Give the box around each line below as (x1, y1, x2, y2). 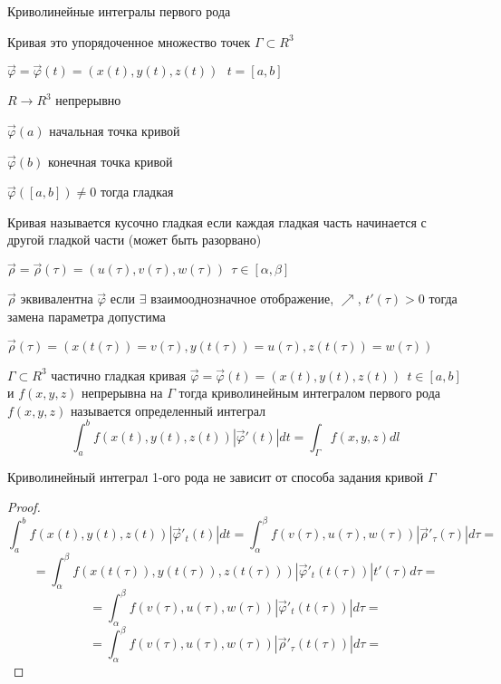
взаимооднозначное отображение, (150, 289, 334, 308)
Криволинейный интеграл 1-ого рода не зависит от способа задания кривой (7, 467, 424, 486)
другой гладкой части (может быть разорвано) (7, 230, 262, 249)
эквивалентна (20, 289, 93, 308)
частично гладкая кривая (51, 365, 187, 384)
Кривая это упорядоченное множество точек (7, 32, 251, 51)
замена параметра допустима (7, 306, 166, 325)
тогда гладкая (100, 182, 174, 201)
